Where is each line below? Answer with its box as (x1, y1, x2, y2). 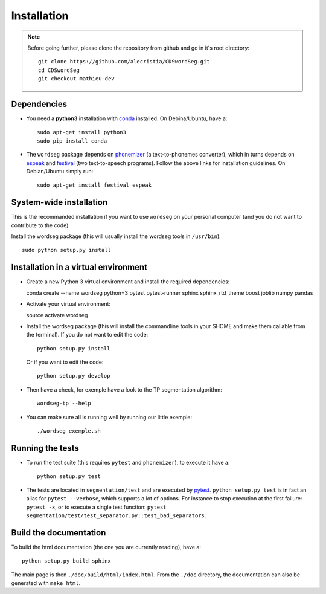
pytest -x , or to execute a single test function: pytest (26, 503, 167, 511)
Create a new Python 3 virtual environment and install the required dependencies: (26, 278, 230, 285)
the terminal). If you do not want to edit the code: (26, 331, 149, 338)
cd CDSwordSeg (38, 66, 80, 74)
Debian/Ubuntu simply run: (26, 167, 94, 175)
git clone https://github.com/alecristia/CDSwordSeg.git (38, 58, 211, 65)
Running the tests (11, 443, 80, 453)
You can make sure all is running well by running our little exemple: (26, 413, 193, 421)
